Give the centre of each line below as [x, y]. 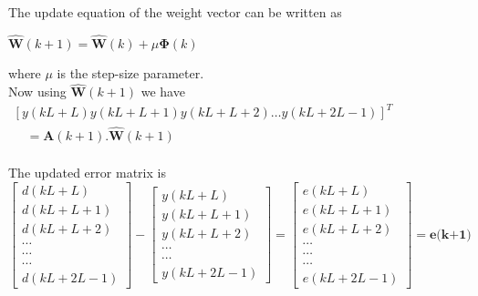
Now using [37, 92]
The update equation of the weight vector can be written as [175, 12]
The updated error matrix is [87, 173]
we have [163, 92]
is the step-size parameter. [130, 73]
